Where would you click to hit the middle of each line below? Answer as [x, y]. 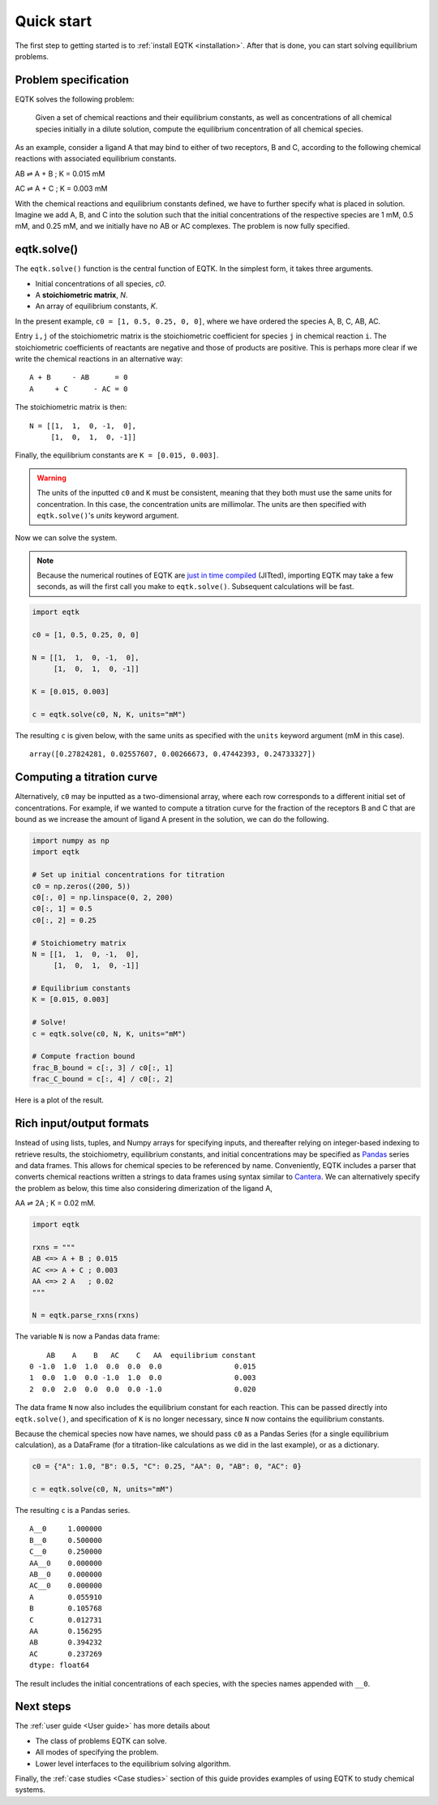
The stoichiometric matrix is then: [71, 407]
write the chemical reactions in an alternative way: [99, 359]
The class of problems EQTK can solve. [101, 1741]
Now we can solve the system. [66, 538]
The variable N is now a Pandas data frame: [87, 1337]
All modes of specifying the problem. [97, 1752]
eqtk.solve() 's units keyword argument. [108, 515]
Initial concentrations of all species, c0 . [101, 283]
